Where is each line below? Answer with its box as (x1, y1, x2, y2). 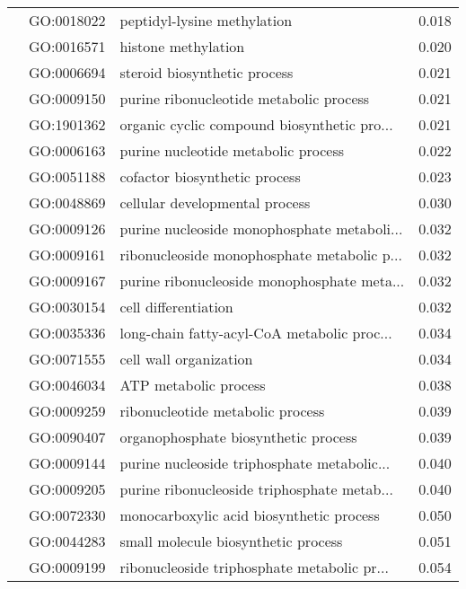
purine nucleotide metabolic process (119, 140, 345, 161)
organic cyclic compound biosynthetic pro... (119, 114, 393, 135)
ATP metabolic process (119, 374, 266, 395)
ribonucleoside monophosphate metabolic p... (119, 244, 402, 265)
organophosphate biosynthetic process (119, 426, 357, 447)
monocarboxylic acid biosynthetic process (119, 505, 380, 525)
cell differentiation (119, 296, 233, 317)
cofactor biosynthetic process (119, 166, 301, 187)
